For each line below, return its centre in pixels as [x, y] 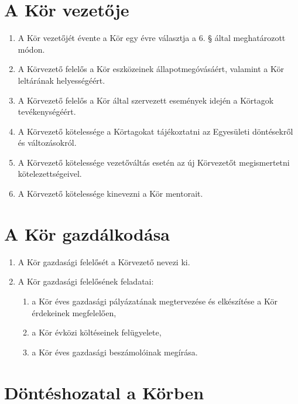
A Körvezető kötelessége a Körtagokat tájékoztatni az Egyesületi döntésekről [155, 131]
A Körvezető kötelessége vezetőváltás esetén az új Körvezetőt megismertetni [154, 162]
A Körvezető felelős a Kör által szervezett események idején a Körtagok [146, 100]
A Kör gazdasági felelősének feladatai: [86, 281]
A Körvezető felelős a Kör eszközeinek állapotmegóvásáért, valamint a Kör [151, 69]
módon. [31, 49]
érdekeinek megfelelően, [74, 312]
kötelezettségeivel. [50, 174]
